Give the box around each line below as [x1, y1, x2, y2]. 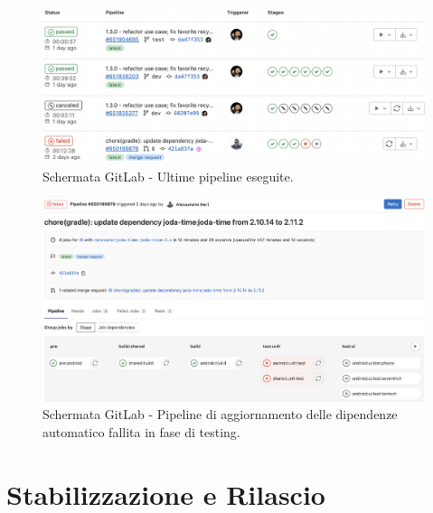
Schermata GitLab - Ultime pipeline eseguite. [42, 166, 294, 185]
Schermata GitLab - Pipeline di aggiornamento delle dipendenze [42, 405, 398, 424]
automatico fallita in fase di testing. [42, 422, 240, 441]
